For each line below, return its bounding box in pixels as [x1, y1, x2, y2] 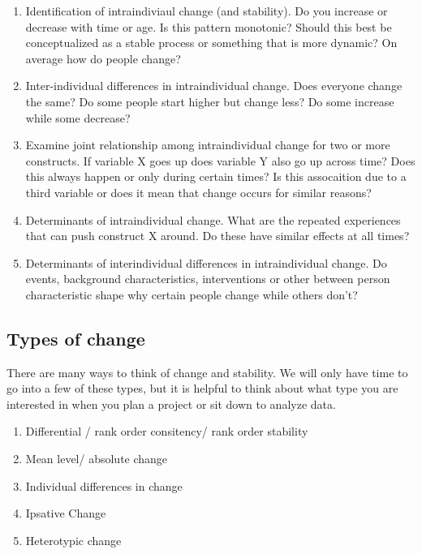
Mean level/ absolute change [25, 450, 168, 467]
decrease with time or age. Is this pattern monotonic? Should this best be [25, 18, 392, 35]
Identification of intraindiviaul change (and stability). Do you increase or [25, 2, 388, 19]
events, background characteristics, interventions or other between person [25, 270, 390, 287]
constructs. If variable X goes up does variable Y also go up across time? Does [25, 152, 416, 169]
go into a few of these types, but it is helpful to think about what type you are [6, 380, 398, 397]
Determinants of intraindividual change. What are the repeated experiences [25, 211, 401, 228]
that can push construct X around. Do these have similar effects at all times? [25, 227, 410, 244]
